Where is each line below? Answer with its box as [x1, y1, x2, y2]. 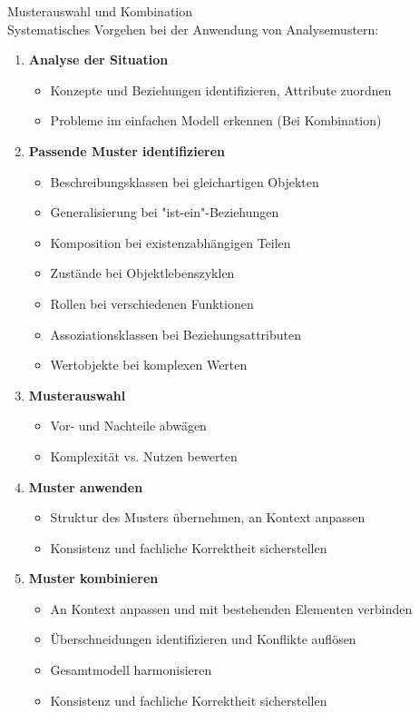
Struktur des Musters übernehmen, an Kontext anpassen [50, 508, 365, 527]
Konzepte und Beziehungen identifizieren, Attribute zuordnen [50, 80, 392, 99]
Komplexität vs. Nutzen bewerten [50, 446, 238, 465]
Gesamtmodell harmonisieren [50, 660, 212, 679]
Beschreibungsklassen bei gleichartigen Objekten [50, 172, 319, 191]
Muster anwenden [28, 477, 143, 496]
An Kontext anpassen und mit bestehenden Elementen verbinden [50, 599, 413, 618]
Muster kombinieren [28, 569, 159, 588]
